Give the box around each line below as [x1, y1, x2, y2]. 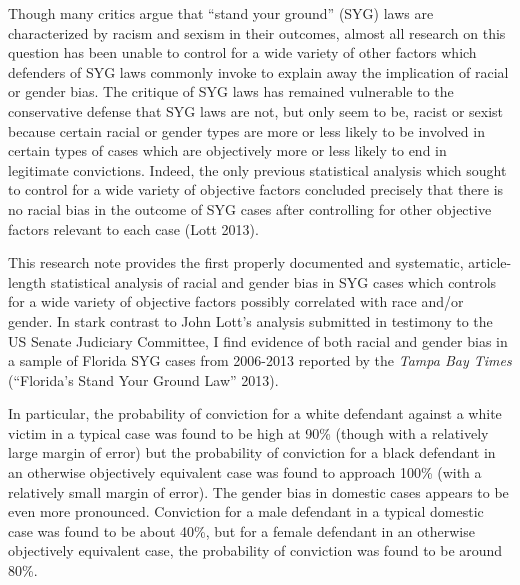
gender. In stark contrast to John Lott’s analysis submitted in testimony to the [8, 310, 493, 331]
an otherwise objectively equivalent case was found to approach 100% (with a [8, 462, 482, 483]
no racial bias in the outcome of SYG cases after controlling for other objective [8, 198, 492, 219]
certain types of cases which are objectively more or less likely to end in [8, 140, 447, 161]
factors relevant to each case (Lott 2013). [8, 218, 259, 239]
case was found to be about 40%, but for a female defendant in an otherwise [8, 520, 475, 541]
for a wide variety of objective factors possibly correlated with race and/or [8, 291, 464, 312]
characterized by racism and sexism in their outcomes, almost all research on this [8, 22, 506, 43]
